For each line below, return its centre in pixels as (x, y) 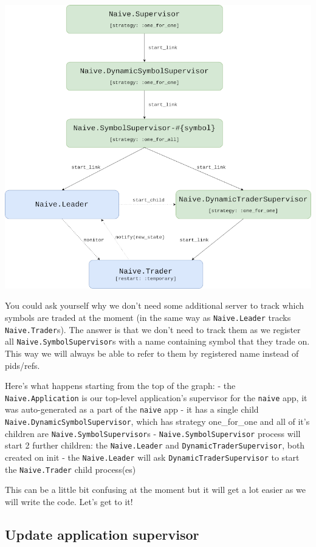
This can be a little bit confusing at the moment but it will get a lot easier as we (155, 490)
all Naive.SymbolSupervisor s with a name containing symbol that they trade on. (157, 341)
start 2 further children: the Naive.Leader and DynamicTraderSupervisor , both (155, 445)
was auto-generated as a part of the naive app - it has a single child (132, 409)
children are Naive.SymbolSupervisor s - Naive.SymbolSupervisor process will (153, 433)
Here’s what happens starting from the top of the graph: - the (120, 386)
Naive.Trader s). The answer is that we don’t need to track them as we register (153, 329)
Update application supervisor (102, 534)
